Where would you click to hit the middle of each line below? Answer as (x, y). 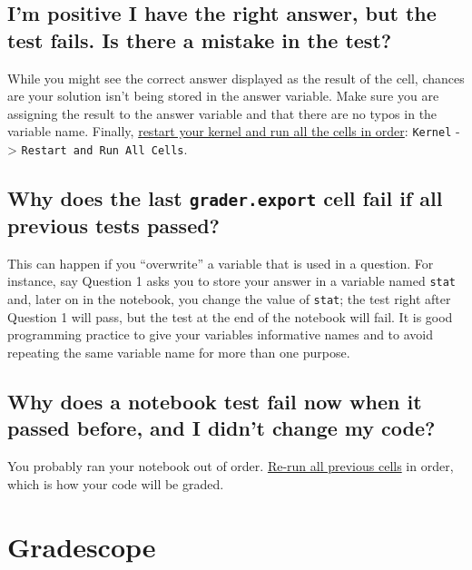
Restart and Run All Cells (103, 151)
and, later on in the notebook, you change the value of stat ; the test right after (229, 299)
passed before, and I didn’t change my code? (221, 428)
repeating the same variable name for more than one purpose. (179, 352)
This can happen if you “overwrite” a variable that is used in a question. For (221, 263)
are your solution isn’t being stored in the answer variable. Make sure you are (223, 96)
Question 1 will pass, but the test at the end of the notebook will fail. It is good (230, 316)
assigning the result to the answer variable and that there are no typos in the (222, 113)
